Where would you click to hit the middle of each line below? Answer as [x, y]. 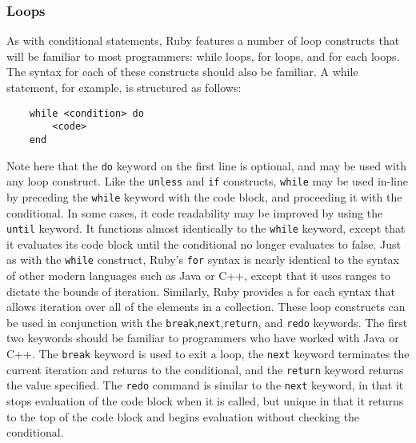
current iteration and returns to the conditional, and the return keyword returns [205, 369]
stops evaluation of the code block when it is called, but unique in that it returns [205, 401]
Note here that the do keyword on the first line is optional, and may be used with [207, 165]
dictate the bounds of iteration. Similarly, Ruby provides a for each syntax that [201, 291]
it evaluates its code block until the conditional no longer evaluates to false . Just [204, 243]
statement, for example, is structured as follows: [124, 87]
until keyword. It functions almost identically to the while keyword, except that [206, 228]
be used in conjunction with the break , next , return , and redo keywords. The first [207, 322]
